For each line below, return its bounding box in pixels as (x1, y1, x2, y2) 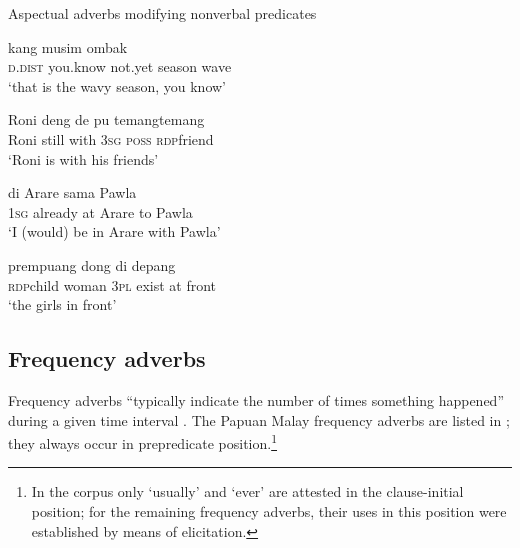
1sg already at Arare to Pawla (8, 201, 193, 222)
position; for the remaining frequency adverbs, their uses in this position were (31, 500, 507, 521)
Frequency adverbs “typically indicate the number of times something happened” (8, 389, 505, 410)
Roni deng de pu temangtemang (8, 109, 205, 130)
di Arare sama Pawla (8, 182, 137, 203)
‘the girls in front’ (8, 294, 117, 315)
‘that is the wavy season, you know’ (8, 75, 226, 96)
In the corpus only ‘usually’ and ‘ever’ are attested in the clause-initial (31, 481, 464, 502)
